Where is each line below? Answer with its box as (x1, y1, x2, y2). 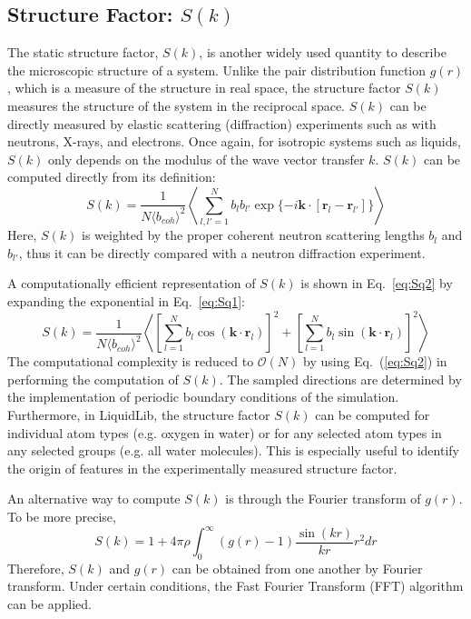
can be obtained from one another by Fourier (172, 558, 423, 577)
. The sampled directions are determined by (219, 369, 462, 388)
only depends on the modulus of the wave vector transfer (48, 149, 365, 168)
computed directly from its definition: (7, 167, 216, 186)
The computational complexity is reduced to (7, 352, 254, 371)
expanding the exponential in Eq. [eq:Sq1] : (7, 292, 246, 311)
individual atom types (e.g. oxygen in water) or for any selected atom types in (7, 423, 442, 442)
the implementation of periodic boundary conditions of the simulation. (7, 387, 399, 406)
